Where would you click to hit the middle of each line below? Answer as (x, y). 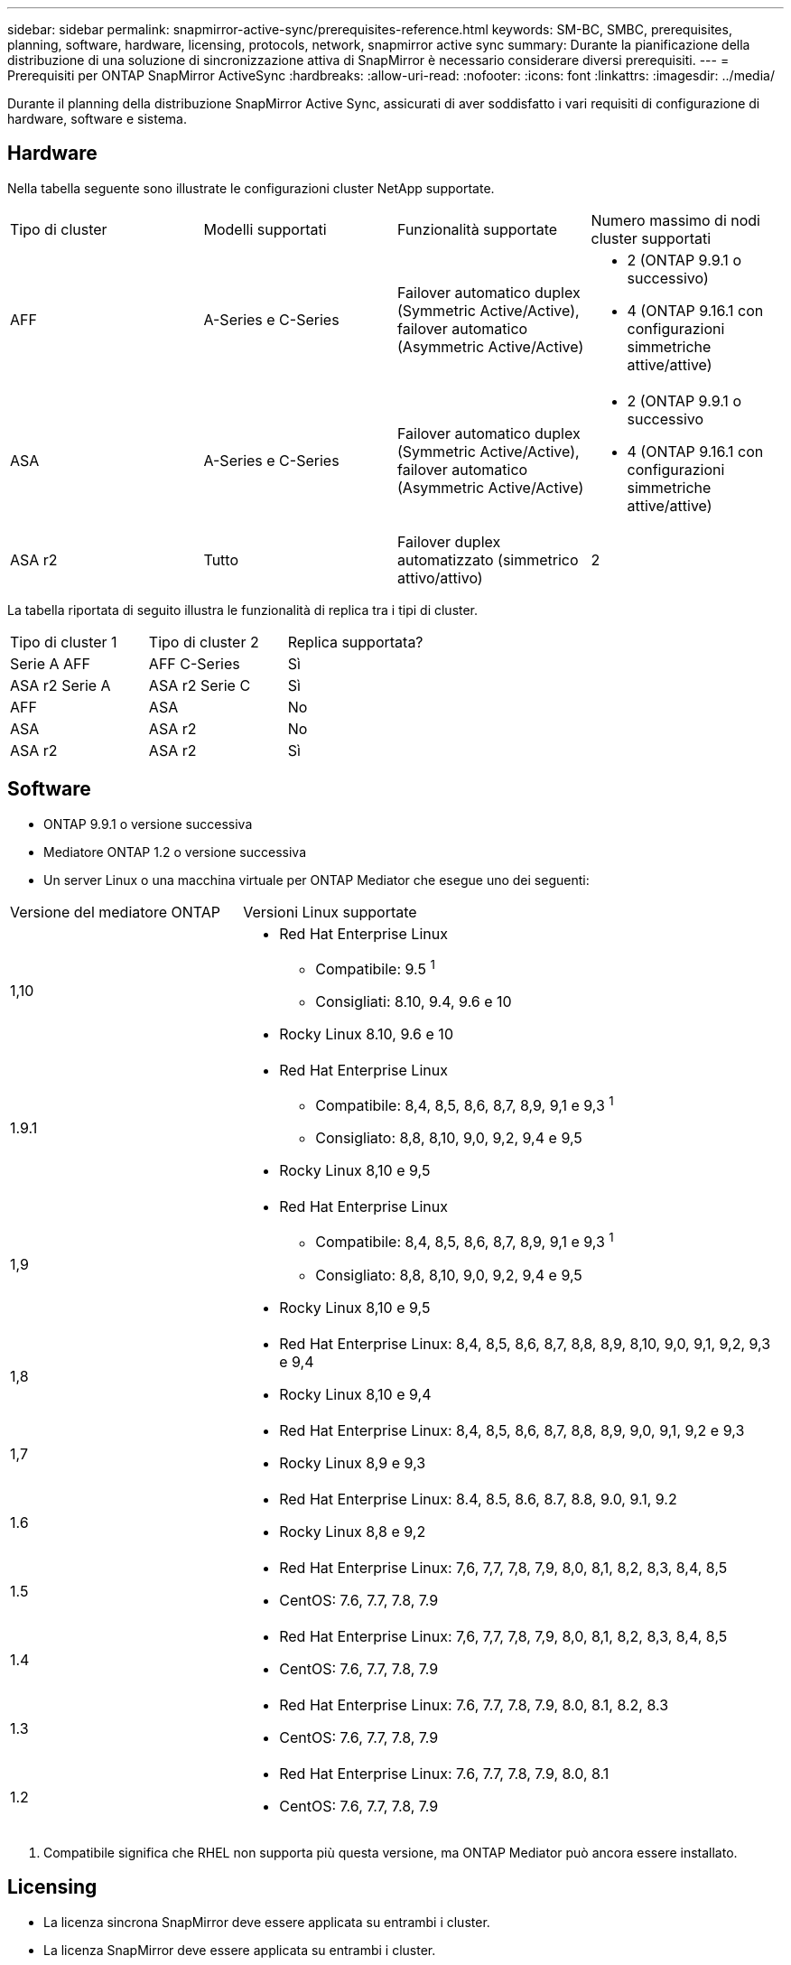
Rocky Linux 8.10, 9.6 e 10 (366, 1034)
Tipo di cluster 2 (204, 642)
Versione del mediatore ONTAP (116, 912)
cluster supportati (651, 238)
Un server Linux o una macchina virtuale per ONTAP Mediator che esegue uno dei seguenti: (316, 880)
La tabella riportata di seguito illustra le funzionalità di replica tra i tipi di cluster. (243, 610)
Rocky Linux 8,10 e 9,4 (355, 1394)
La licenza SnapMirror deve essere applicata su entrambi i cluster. (240, 1950)
